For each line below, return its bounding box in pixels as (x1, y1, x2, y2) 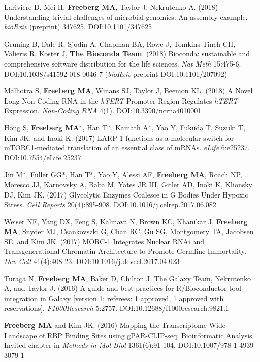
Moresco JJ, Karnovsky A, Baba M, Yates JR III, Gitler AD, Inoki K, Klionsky (4, 179, 252, 189)
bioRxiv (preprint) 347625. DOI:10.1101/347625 (4, 21, 152, 32)
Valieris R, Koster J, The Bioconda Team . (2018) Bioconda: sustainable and (4, 48, 250, 59)
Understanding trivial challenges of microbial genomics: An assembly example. (4, 11, 248, 22)
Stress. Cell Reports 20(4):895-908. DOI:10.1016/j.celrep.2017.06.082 (4, 199, 216, 210)
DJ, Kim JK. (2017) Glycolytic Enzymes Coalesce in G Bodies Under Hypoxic (4, 189, 248, 200)
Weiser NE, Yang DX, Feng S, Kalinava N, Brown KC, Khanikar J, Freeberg (4, 216, 248, 226)
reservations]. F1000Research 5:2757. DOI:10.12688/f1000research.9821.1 (4, 303, 229, 313)
